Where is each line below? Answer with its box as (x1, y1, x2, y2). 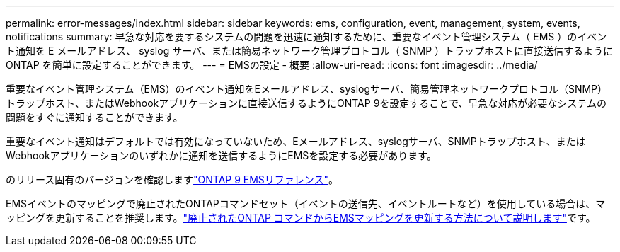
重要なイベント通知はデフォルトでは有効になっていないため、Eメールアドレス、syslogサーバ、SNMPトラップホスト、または (6, 135, 586, 147)
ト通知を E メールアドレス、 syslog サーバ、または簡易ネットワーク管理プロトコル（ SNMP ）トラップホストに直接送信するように (6, 45, 614, 57)
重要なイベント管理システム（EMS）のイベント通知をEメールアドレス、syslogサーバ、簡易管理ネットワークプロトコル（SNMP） (6, 83, 608, 95)
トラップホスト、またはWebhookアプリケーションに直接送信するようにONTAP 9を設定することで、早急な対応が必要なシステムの (6, 97, 607, 109)
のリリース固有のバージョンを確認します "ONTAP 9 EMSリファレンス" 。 (6, 173, 339, 185)
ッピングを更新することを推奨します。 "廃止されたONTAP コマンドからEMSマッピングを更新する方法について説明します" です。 (6, 212, 596, 224)
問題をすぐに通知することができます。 (6, 111, 183, 123)
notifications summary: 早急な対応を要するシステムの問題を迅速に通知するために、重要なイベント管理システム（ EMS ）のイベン (6, 30, 607, 42)
